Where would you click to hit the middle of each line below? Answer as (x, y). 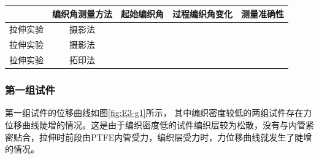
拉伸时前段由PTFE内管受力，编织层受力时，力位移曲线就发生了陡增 (175, 137)
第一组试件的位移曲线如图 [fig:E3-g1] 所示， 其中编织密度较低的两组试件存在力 (159, 113)
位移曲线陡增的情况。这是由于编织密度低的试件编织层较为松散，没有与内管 (155, 124)
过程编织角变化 (202, 13)
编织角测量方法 (82, 13)
